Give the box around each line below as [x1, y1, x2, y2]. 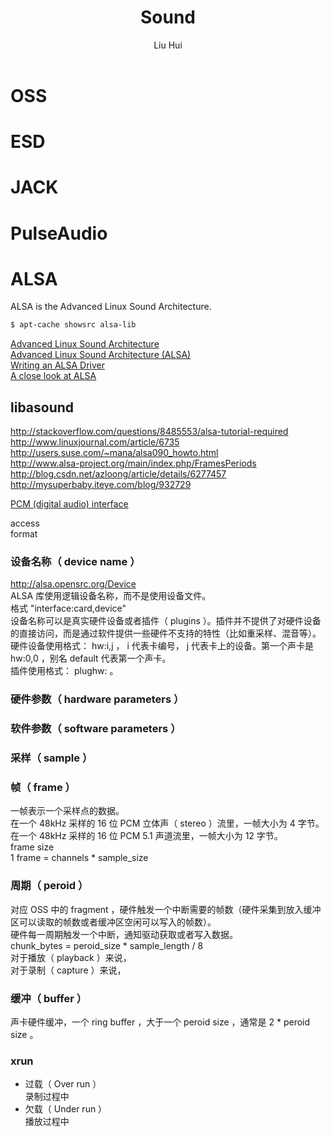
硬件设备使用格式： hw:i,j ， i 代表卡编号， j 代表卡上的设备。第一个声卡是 [10, 640, 314, 652]
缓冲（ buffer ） [10, 991, 88, 1005]
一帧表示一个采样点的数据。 [10, 805, 125, 817]
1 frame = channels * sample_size [10, 852, 149, 864]
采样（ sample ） [10, 751, 93, 765]
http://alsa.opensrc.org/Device [10, 578, 137, 590]
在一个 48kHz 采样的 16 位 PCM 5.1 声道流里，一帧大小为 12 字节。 [10, 830, 283, 842]
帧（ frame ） [10, 781, 76, 795]
